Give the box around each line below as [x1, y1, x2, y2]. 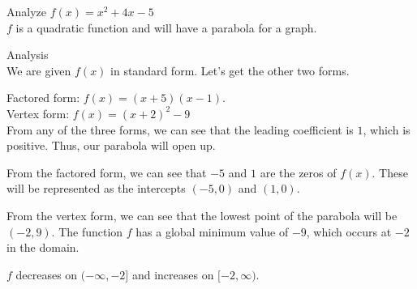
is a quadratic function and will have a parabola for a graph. [15, 19, 317, 36]
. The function [51, 223, 123, 240]
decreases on [15, 266, 78, 283]
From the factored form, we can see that [6, 164, 207, 181]
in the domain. [6, 239, 80, 256]
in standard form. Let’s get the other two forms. [110, 62, 350, 79]
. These [372, 164, 408, 181]
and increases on [131, 266, 214, 283]
